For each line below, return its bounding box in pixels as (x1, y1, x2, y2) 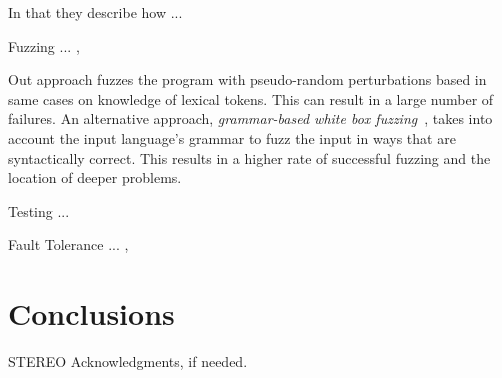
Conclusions (8, 293, 175, 334)
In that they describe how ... (8, 2, 183, 22)
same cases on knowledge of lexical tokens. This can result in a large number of (8, 88, 494, 109)
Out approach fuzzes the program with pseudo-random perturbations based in (8, 69, 487, 90)
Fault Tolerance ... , (8, 234, 129, 255)
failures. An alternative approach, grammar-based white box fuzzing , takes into (8, 108, 493, 129)
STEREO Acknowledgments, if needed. (8, 351, 248, 372)
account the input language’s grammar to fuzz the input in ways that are (8, 127, 456, 148)
